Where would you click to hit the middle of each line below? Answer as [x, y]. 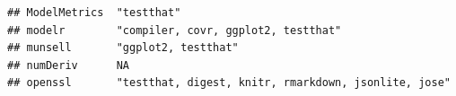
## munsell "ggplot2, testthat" [123, 48]
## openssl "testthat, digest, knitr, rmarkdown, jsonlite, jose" [229, 83]
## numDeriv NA [69, 65]
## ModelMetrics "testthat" [94, 13]
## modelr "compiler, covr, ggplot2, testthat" [175, 30]
